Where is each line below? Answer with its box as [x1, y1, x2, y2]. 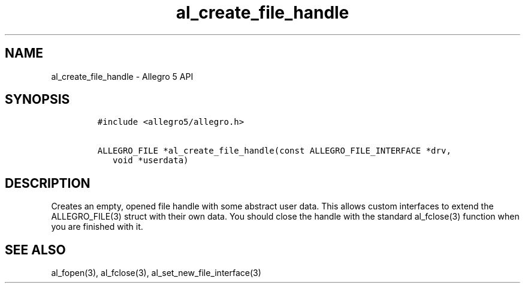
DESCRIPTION [5, 175, 90, 191]
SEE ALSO [5, 242, 66, 257]
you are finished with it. [51, 221, 143, 232]
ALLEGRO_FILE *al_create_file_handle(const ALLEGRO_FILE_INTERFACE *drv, [97, 146, 451, 156]
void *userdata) [113, 155, 189, 166]
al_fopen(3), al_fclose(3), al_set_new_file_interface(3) [51, 268, 261, 278]
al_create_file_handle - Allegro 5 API [51, 71, 194, 82]
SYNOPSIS [5, 92, 70, 107]
